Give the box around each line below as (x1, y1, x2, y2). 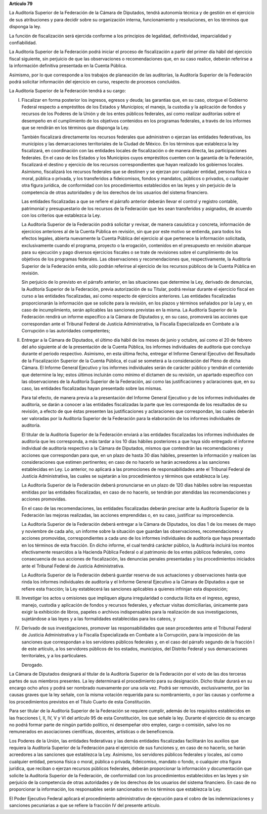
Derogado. (21, 662, 44, 668)
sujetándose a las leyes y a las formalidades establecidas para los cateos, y (21, 616, 176, 622)
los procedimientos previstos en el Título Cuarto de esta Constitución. (9, 698, 152, 704)
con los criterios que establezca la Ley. (21, 212, 101, 218)
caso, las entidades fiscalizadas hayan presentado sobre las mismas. (21, 385, 163, 391)
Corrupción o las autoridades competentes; (21, 328, 110, 334)
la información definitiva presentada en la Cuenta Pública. (9, 63, 127, 69)
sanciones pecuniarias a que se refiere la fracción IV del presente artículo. (9, 803, 161, 809)
